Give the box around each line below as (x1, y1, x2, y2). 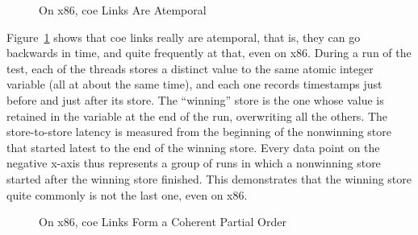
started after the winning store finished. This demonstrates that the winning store (6, 170, 412, 187)
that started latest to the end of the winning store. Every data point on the (6, 138, 380, 155)
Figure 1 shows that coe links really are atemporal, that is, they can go (6, 28, 361, 45)
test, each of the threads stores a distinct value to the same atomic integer (6, 60, 374, 76)
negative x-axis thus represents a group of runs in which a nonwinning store (6, 155, 381, 171)
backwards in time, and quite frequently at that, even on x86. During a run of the (6, 44, 412, 61)
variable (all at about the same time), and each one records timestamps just (6, 76, 382, 93)
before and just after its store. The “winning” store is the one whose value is (6, 91, 384, 108)
